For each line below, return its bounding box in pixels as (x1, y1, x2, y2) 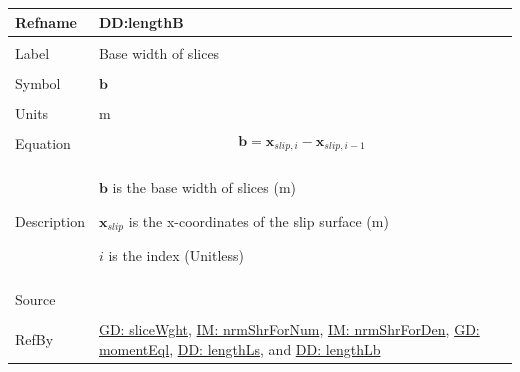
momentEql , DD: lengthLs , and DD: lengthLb (98, 338, 381, 359)
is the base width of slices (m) (112, 176, 296, 197)
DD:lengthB (98, 11, 184, 32)
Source (15, 289, 56, 310)
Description (15, 210, 85, 231)
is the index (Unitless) (108, 245, 245, 266)
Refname (15, 11, 77, 32)
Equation (15, 132, 71, 153)
